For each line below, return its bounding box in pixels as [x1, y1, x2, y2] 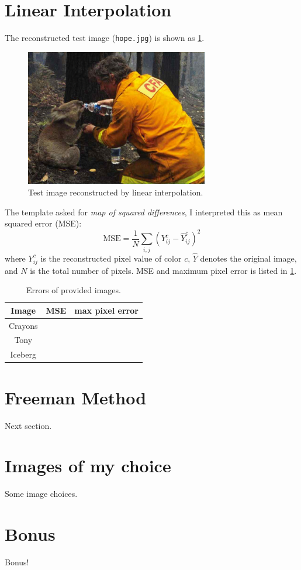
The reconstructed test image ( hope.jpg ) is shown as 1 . [5, 32, 205, 44]
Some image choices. [5, 487, 78, 500]
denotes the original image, [200, 252, 297, 264]
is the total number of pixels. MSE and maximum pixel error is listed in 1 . [30, 264, 297, 276]
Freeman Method [5, 385, 147, 409]
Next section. [5, 419, 52, 431]
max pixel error [74, 304, 139, 316]
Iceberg [10, 348, 36, 360]
